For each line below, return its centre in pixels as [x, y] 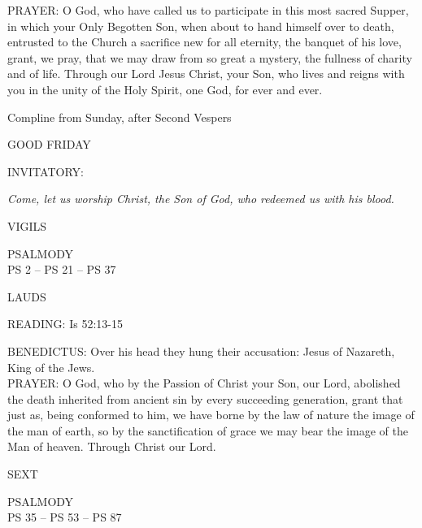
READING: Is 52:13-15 [65, 324]
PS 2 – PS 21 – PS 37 [62, 269]
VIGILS [27, 225]
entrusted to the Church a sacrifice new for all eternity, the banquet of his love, [204, 42]
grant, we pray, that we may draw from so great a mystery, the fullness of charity [210, 57]
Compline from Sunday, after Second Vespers [120, 117]
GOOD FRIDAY [49, 144]
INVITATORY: [46, 171]
